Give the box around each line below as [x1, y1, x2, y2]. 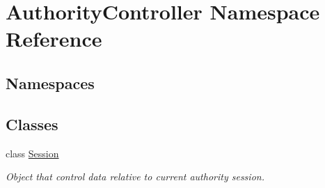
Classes [6, 113, 58, 134]
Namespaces [6, 72, 95, 93]
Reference [6, 24, 102, 53]
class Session [6, 146, 59, 160]
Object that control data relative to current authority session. [6, 169, 264, 184]
